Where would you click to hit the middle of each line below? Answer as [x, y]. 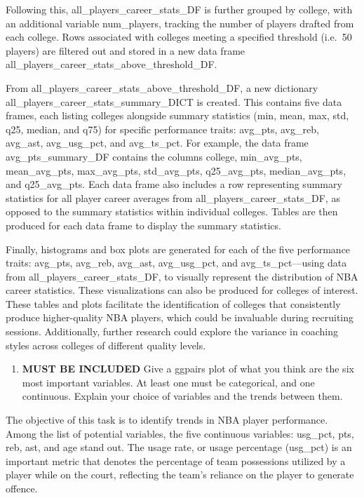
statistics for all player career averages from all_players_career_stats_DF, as [173, 197]
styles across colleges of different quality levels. [106, 345]
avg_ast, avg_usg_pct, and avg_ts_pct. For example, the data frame [157, 143]
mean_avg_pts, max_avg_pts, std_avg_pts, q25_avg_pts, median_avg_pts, [176, 170]
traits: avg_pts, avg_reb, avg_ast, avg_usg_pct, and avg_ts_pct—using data [176, 263]
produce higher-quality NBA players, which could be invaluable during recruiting [180, 317]
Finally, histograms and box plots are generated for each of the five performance [178, 249]
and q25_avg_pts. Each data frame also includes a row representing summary [174, 184]
